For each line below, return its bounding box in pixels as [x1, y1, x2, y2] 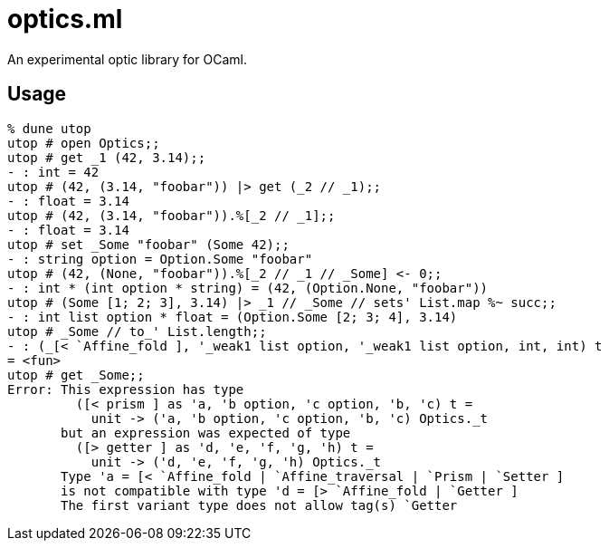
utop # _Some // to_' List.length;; [7, 323, 267, 339]
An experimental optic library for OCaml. [7, 51, 247, 67]
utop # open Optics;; [7, 135, 160, 150]
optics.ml [7, 4, 123, 34]
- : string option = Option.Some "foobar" [7, 251, 313, 266]
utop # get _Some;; [7, 367, 145, 382]
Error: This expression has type [7, 381, 244, 397]
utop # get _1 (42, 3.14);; [7, 149, 206, 165]
